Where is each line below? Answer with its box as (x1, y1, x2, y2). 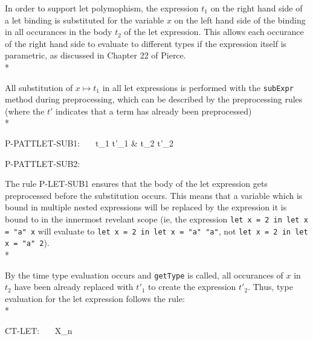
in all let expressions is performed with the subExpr (102, 81, 294, 93)
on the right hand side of (210, 2, 303, 14)
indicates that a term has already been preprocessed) (56, 104, 252, 117)
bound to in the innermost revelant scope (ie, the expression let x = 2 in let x (5, 212, 308, 225)
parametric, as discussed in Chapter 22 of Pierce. (5, 49, 186, 61)
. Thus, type (248, 280, 293, 293)
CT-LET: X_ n (5, 324, 73, 336)
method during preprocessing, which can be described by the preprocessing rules (5, 93, 303, 105)
